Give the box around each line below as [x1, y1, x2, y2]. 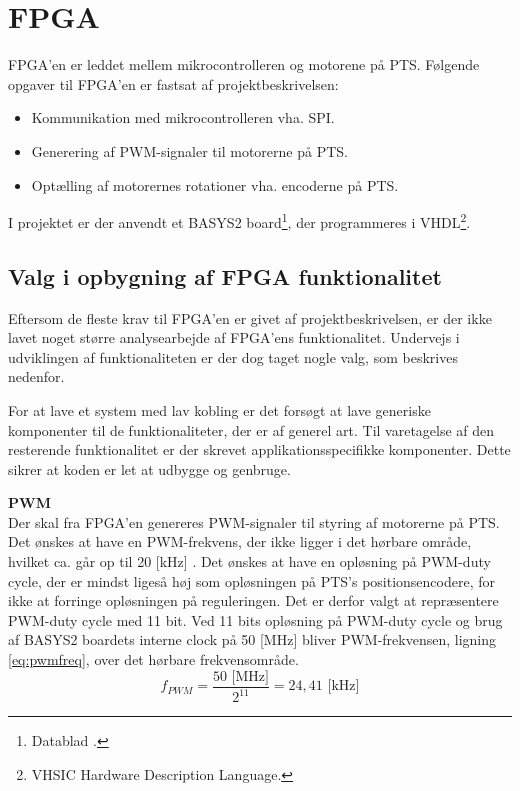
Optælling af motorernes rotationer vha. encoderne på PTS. [31, 174, 399, 195]
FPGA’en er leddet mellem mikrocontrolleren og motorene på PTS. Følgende [8, 54, 480, 75]
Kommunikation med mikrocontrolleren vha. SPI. [31, 107, 335, 128]
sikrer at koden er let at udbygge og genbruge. [8, 458, 291, 479]
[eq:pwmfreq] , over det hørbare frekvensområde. [8, 649, 299, 670]
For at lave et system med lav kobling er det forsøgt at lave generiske [8, 399, 431, 420]
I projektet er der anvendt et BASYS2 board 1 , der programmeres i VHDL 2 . [8, 209, 471, 232]
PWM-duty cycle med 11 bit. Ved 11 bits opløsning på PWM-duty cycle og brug [8, 609, 503, 630]
